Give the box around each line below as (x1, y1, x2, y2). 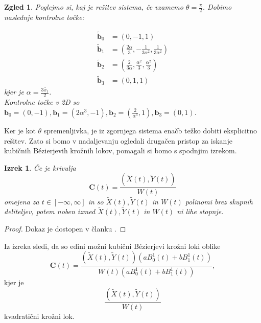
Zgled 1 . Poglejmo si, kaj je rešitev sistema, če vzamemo (4, 2, 183, 12)
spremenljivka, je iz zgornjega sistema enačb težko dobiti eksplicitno (43, 125, 257, 135)
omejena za (4, 196, 39, 206)
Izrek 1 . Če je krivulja (4, 162, 76, 173)
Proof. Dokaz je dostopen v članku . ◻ (4, 223, 126, 234)
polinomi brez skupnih (185, 196, 253, 206)
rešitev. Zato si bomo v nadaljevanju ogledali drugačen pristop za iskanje (4, 135, 232, 146)
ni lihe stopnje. (177, 206, 224, 217)
